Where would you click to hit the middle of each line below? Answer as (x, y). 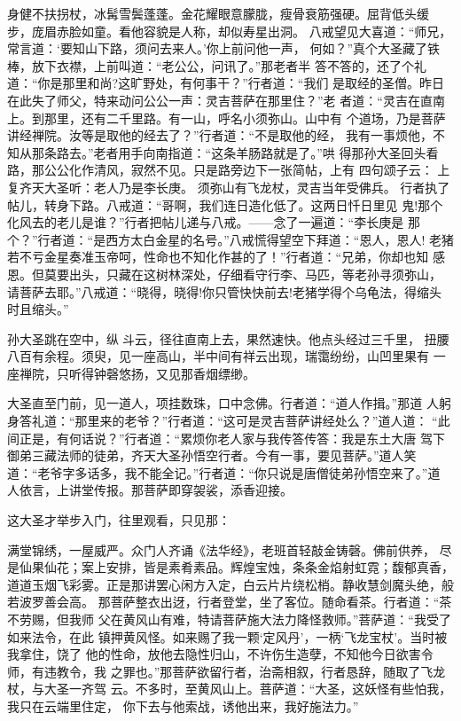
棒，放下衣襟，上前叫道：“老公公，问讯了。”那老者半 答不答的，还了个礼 (217, 65)
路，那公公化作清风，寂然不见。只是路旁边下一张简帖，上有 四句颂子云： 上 (229, 170)
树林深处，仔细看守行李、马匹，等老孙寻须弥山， (298, 274)
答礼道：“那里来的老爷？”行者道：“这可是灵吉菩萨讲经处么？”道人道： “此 (234, 421)
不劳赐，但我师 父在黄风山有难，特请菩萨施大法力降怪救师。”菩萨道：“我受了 (229, 619)
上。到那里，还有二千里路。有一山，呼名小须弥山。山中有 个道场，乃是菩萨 (227, 118)
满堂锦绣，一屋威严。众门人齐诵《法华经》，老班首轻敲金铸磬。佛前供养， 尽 (230, 549)
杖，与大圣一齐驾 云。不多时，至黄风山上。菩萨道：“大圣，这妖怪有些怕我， (230, 689)
